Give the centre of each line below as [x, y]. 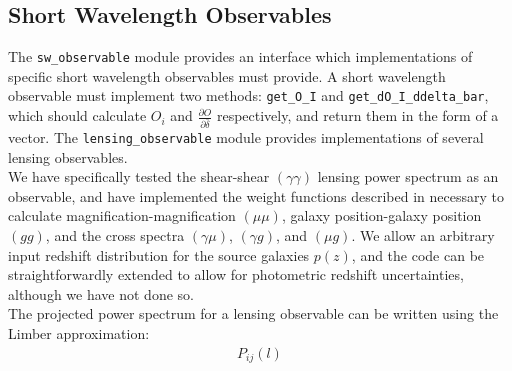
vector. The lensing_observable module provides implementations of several [246, 136]
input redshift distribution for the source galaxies [159, 254]
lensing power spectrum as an [408, 176]
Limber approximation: [79, 332]
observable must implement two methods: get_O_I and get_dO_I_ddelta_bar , [248, 95]
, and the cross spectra [115, 235]
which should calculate [77, 115]
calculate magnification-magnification [122, 215]
